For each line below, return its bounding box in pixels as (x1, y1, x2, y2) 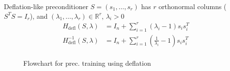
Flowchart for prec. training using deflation (23, 58, 151, 68)
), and (30, 11, 48, 21)
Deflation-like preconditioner (4, 1, 89, 11)
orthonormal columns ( (158, 1, 227, 11)
